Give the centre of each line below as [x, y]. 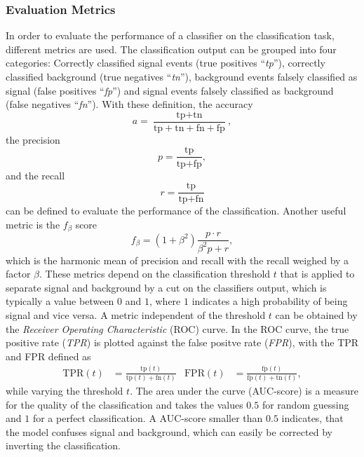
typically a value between [60, 301]
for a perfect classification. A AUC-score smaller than [148, 418]
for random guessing [305, 404]
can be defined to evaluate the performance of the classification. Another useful [176, 211]
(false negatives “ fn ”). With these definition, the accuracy [129, 104]
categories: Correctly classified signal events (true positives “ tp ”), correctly [166, 63]
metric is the [33, 224]
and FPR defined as [48, 356]
